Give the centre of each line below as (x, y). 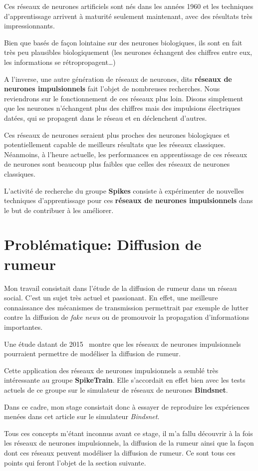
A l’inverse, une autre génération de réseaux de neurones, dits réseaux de (118, 79)
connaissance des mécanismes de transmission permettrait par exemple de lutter (126, 307)
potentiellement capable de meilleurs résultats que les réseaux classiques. (115, 144)
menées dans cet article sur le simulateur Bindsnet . (82, 416)
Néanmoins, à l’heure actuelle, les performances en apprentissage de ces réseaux (126, 154)
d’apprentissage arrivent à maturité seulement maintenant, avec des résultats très (128, 16)
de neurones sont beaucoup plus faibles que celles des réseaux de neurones (117, 164)
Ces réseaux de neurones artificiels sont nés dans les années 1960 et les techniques (129, 6)
